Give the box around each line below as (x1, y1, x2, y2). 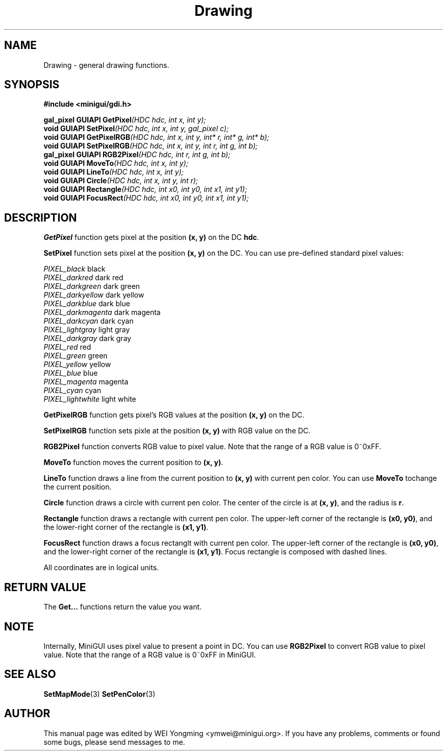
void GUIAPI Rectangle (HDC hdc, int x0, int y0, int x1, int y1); (43, 185, 247, 194)
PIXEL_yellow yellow (43, 360, 111, 369)
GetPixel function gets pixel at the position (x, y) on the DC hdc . (43, 233, 259, 242)
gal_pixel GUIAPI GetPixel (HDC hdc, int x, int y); (43, 115, 206, 125)
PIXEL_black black (43, 264, 106, 274)
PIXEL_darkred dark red (43, 273, 123, 282)
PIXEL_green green (43, 351, 108, 360)
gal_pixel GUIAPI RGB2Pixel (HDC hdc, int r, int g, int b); (43, 150, 231, 159)
